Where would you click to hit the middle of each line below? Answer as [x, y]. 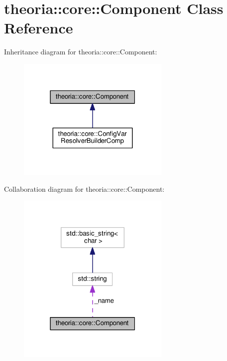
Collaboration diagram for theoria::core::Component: [84, 188]
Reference [39, 28]
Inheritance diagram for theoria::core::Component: [81, 52]
